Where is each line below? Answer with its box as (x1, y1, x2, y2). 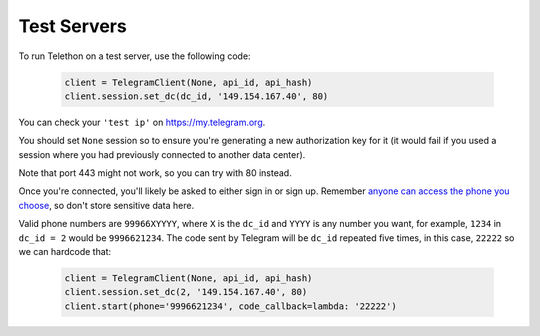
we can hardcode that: (18, 246, 112, 258)
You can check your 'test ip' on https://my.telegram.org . (18, 116, 266, 128)
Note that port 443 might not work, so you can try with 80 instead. (18, 167, 292, 179)
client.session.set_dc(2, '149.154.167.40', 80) (64, 286, 308, 298)
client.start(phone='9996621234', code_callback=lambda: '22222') (64, 300, 397, 312)
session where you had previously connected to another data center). (18, 148, 306, 160)
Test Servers (18, 15, 127, 37)
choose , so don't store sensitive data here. (18, 199, 195, 211)
